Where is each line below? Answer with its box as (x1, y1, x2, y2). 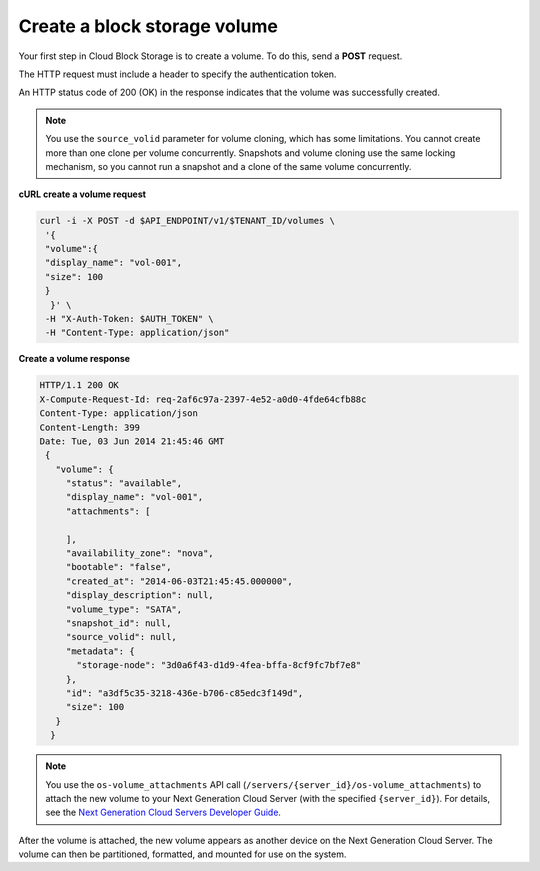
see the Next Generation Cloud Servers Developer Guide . (45, 806, 282, 819)
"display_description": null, (65, 590, 214, 601)
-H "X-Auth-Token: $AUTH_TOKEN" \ (45, 313, 214, 324)
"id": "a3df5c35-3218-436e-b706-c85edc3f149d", (65, 687, 304, 699)
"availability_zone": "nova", (65, 548, 214, 559)
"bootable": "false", (65, 561, 172, 573)
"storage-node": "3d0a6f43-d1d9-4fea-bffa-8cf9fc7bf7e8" (76, 660, 362, 671)
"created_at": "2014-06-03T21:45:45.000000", (65, 575, 294, 587)
